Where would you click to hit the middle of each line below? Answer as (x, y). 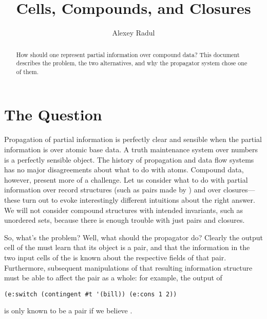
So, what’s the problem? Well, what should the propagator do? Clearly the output (133, 237)
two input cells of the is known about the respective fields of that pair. (115, 257)
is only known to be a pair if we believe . (68, 311)
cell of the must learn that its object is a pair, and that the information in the (127, 247)
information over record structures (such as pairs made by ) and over (113, 190)
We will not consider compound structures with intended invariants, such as (123, 210)
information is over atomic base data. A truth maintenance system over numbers (131, 149)
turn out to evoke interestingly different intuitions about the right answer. (139, 199)
